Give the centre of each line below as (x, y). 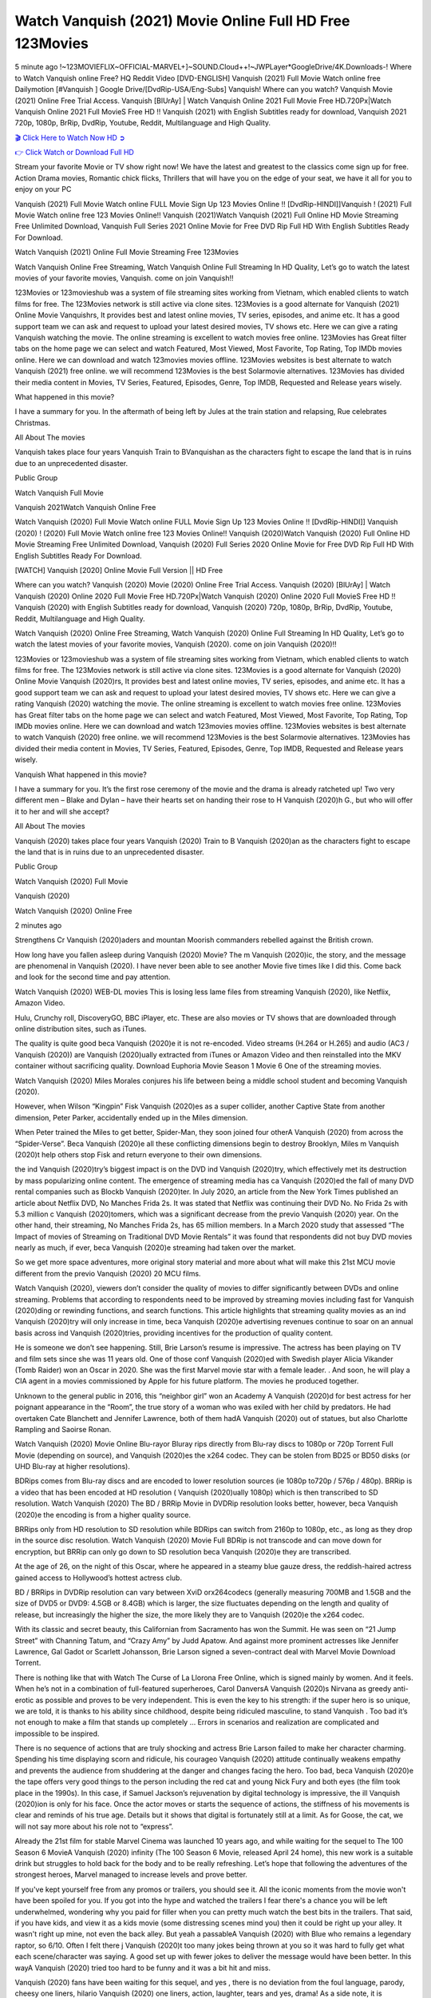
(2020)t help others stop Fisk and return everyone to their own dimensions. (138, 1154)
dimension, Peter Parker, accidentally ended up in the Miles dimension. (131, 1117)
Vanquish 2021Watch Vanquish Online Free (85, 507)
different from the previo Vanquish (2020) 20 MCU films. (108, 1273)
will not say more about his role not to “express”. (94, 1826)
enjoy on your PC (43, 189)
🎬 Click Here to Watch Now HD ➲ (70, 137)
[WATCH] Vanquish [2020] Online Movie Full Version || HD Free (119, 570)
